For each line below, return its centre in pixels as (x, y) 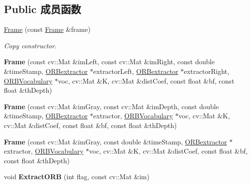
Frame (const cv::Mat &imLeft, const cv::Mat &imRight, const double (109, 62)
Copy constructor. (30, 45)
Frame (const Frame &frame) (47, 29)
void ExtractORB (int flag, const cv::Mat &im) (77, 177)
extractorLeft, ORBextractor (136, 71)
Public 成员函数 (43, 9)
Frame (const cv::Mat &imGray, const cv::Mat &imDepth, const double (111, 106)
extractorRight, (207, 71)
